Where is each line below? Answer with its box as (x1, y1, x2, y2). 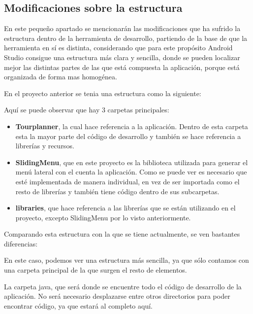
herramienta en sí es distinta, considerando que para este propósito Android (4, 42, 233, 53)
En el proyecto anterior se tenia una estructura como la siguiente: (4, 88, 201, 98)
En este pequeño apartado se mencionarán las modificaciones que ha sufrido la (4, 23, 241, 34)
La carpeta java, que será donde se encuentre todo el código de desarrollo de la (4, 281, 242, 291)
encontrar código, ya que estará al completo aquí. (4, 300, 153, 311)
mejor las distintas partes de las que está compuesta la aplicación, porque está (4, 62, 240, 72)
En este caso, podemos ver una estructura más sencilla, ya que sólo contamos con (4, 255, 249, 265)
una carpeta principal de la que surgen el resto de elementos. (4, 265, 187, 275)
